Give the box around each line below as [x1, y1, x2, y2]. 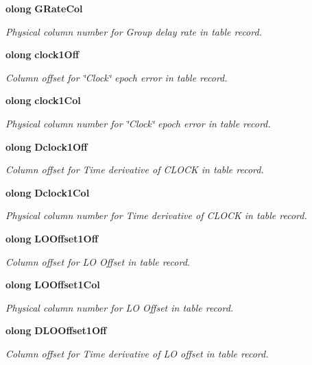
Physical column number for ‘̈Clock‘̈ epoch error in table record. [5, 116, 271, 130]
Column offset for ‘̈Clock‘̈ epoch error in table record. [5, 70, 228, 84]
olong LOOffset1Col [5, 277, 100, 292]
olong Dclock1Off [5, 139, 88, 153]
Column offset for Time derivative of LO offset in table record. [5, 346, 269, 360]
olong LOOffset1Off [5, 231, 99, 245]
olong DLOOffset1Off [5, 323, 107, 338]
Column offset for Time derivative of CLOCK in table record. [5, 162, 264, 177]
